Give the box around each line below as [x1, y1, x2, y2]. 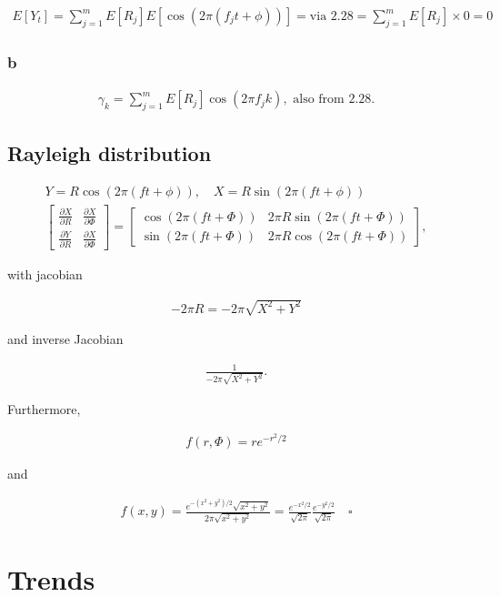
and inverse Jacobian [7, 329, 124, 349]
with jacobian [7, 264, 83, 283]
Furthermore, [7, 399, 81, 418]
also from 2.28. [293, 93, 375, 106]
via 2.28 [309, 10, 354, 24]
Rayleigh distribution [7, 139, 212, 167]
